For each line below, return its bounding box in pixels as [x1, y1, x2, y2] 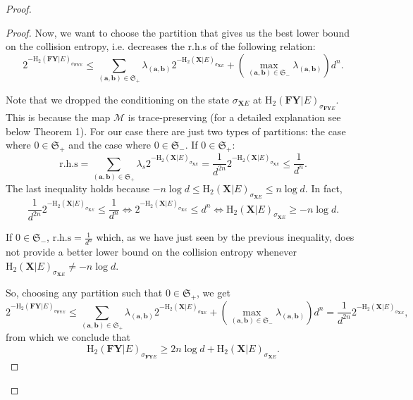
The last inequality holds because [6, 180, 150, 195]
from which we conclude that [6, 330, 130, 344]
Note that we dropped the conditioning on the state [6, 92, 230, 106]
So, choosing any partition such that [6, 285, 163, 300]
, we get [197, 285, 230, 300]
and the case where [68, 137, 151, 152]
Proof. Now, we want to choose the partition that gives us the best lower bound [6, 25, 350, 39]
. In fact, [304, 180, 343, 195]
